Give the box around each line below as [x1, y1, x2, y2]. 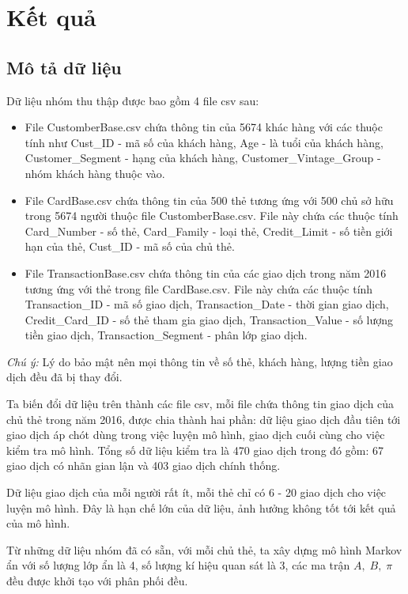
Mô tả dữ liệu [6, 55, 122, 79]
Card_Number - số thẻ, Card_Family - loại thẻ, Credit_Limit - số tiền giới [25, 222, 393, 239]
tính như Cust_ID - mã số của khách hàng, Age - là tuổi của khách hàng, [25, 134, 383, 150]
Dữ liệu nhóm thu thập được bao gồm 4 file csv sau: [6, 92, 259, 108]
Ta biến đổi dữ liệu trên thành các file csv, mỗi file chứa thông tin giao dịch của [6, 395, 395, 412]
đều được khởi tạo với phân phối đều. [6, 573, 188, 589]
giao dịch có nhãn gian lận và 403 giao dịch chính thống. [6, 457, 281, 474]
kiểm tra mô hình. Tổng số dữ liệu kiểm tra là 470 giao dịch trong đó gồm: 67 [6, 441, 383, 458]
